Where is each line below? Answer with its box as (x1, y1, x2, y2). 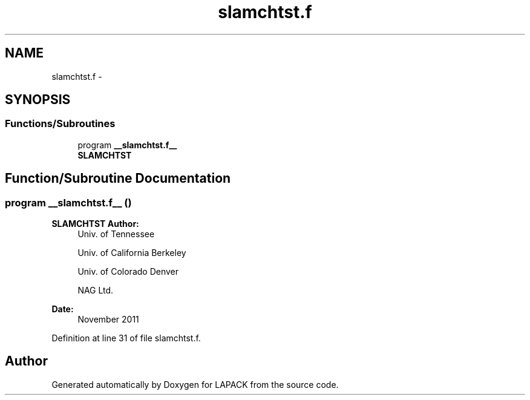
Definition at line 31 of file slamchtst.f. (51, 333, 201, 344)
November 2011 (77, 314, 139, 325)
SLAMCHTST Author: (51, 218, 139, 229)
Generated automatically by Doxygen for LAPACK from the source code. (51, 379, 339, 390)
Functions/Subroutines (5, 117, 116, 130)
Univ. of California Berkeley (77, 248, 186, 258)
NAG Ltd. (77, 285, 114, 296)
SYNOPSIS (5, 92, 71, 108)
